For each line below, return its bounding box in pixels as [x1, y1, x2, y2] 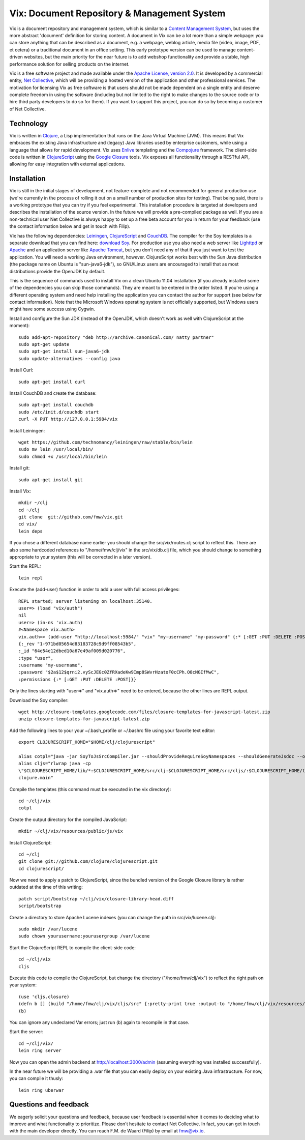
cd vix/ [18, 521, 38, 527]
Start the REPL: [9, 563, 41, 569]
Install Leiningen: [9, 427, 45, 433]
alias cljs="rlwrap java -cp [18, 761, 91, 767]
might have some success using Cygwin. [9, 306, 95, 312]
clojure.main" [18, 775, 53, 781]
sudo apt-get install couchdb [18, 402, 94, 408]
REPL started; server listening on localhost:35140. [18, 598, 152, 604]
